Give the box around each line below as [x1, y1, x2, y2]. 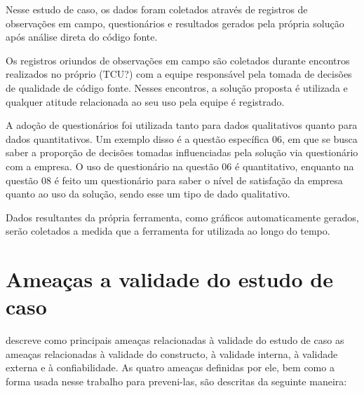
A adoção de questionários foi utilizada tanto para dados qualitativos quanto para [6, 118, 358, 132]
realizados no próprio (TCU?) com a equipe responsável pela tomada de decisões [6, 67, 352, 81]
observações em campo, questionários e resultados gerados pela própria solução [6, 15, 344, 30]
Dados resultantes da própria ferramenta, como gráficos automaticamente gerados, [6, 209, 359, 224]
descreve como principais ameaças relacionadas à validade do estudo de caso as [6, 333, 344, 347]
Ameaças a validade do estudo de [6, 265, 333, 294]
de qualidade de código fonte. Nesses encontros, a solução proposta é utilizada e [6, 80, 348, 95]
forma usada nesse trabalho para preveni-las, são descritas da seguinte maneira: [6, 374, 347, 388]
